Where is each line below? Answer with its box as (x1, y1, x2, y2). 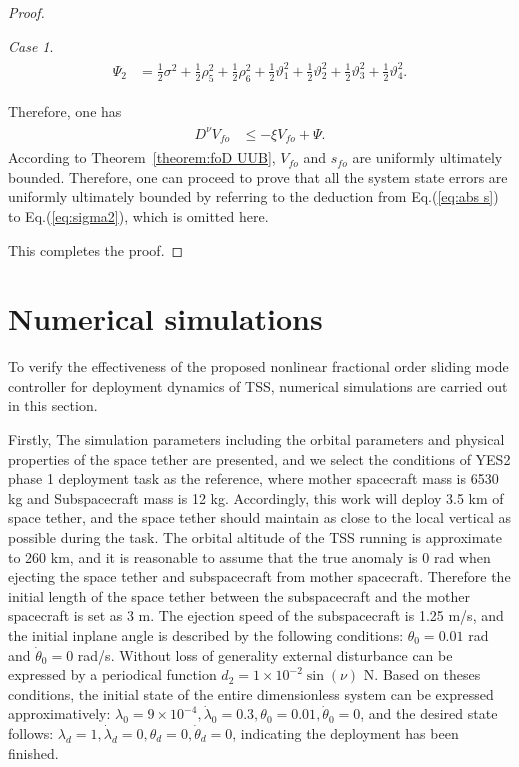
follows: (8, 722, 54, 743)
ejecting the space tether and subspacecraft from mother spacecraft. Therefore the (8, 566, 511, 587)
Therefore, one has (8, 100, 122, 121)
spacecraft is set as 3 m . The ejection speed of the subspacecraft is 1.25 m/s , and (8, 605, 504, 626)
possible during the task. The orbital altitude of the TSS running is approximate (8, 527, 503, 547)
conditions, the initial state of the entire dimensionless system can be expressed (8, 683, 494, 704)
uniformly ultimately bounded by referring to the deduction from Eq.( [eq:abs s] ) (8, 186, 499, 207)
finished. (8, 742, 59, 763)
